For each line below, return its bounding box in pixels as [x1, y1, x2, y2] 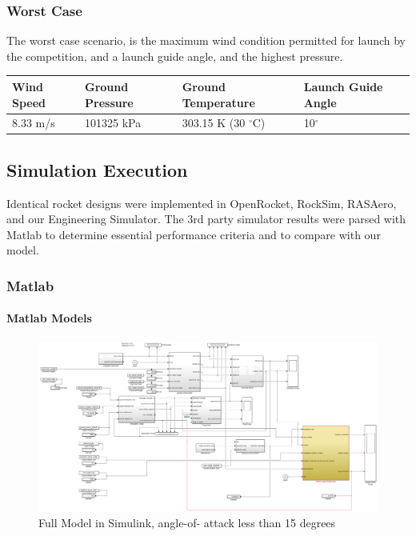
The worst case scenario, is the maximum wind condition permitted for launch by [6, 32, 406, 49]
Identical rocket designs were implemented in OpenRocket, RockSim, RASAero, [6, 194, 397, 211]
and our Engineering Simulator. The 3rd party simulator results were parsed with [6, 210, 406, 227]
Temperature [182, 94, 255, 110]
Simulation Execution [6, 157, 188, 182]
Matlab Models [6, 310, 92, 326]
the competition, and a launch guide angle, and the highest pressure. [6, 47, 343, 64]
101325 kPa [85, 114, 142, 131]
